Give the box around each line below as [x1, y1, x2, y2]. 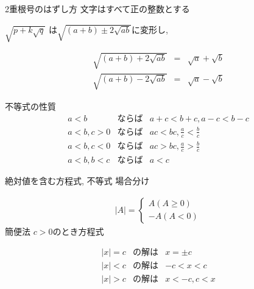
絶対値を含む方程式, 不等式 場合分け [5, 174, 150, 187]
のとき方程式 [52, 224, 104, 237]
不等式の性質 [5, 99, 56, 112]
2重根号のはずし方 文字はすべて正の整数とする [5, 2, 190, 15]
